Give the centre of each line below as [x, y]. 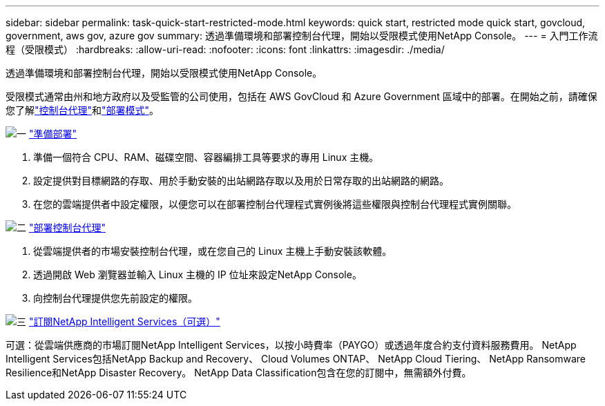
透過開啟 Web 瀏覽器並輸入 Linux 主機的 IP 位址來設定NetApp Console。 [198, 274]
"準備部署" [52, 134]
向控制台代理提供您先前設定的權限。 [115, 298]
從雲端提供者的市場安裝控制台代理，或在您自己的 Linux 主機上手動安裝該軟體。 [213, 251]
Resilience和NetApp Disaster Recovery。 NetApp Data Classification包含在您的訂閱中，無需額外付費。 [239, 373]
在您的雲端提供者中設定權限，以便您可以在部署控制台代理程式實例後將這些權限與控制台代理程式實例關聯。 [275, 204]
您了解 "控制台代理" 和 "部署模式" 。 [83, 110]
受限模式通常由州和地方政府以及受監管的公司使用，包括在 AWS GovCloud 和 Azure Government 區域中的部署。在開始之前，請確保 [301, 96]
